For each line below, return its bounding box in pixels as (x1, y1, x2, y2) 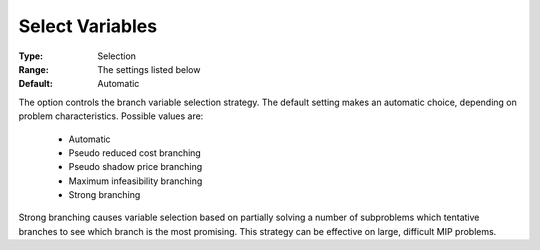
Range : (18, 63, 49, 75)
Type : (18, 50, 44, 62)
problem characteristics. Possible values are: (18, 110, 204, 122)
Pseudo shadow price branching (68, 161, 203, 173)
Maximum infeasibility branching (68, 175, 203, 187)
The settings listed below (97, 63, 201, 75)
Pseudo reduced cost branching (68, 146, 202, 159)
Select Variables (18, 15, 158, 37)
